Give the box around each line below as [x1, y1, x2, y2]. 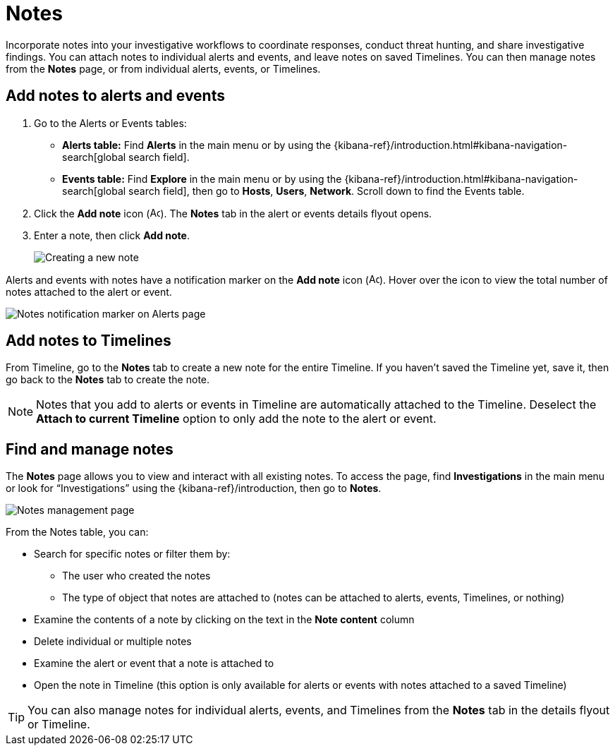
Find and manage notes [6, 440, 173, 458]
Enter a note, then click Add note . [34, 229, 190, 241]
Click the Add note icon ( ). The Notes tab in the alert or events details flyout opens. [34, 207, 432, 220]
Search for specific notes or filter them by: [34, 548, 231, 560]
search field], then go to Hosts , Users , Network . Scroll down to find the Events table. [128, 184, 525, 197]
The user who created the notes [62, 570, 211, 582]
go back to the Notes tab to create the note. [6, 373, 210, 386]
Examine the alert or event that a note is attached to [34, 657, 274, 670]
